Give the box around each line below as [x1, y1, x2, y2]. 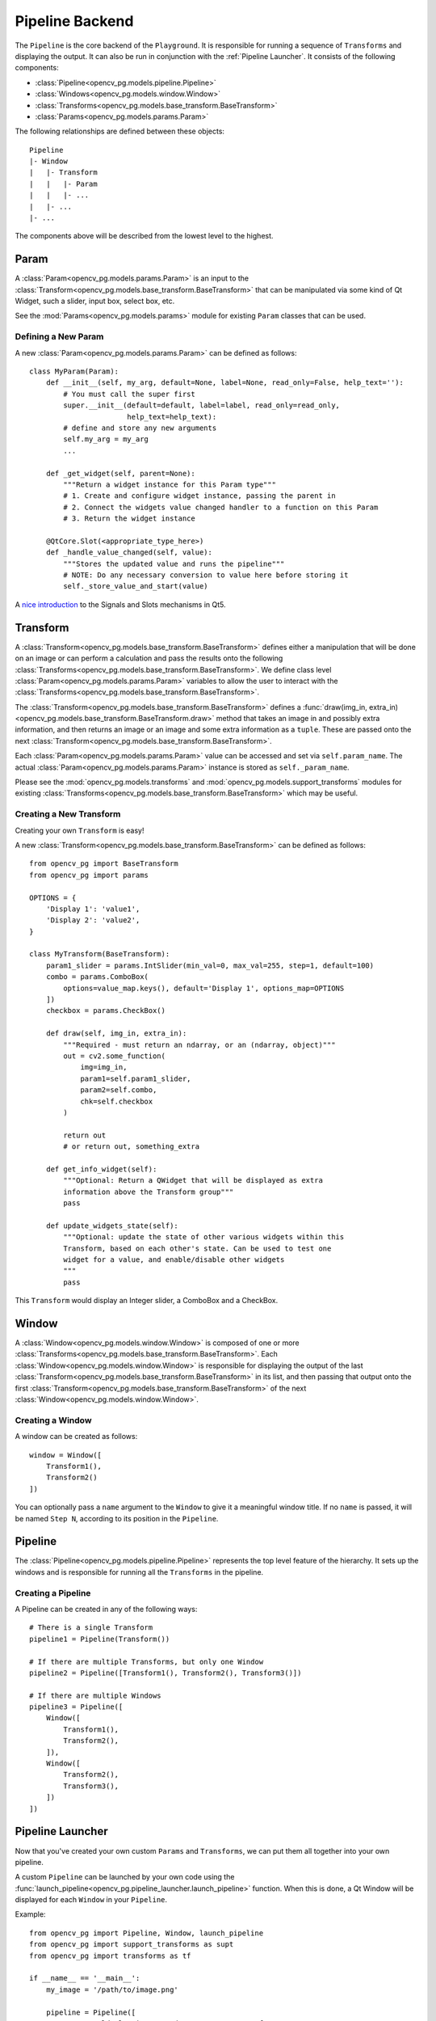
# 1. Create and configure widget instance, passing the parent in [63, 492, 336, 500]
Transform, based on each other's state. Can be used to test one [63, 1243, 332, 1253]
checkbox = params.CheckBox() [45, 1006, 166, 1015]
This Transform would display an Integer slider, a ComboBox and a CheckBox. [15, 1296, 279, 1306]
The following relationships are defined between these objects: [15, 126, 225, 137]
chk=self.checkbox [80, 1096, 153, 1106]
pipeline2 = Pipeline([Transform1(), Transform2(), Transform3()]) [29, 1668, 302, 1677]
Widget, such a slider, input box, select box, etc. [15, 296, 175, 306]
